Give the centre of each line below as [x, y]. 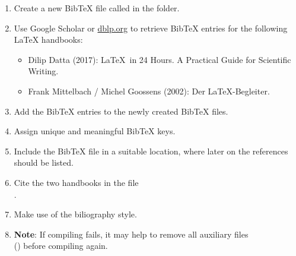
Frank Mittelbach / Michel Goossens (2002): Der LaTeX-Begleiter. [149, 91]
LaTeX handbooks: [48, 39]
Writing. [43, 71]
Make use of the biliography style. [75, 214]
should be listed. [44, 162]
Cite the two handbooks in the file [76, 182]
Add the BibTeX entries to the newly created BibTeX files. [121, 111]
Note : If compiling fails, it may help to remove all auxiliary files [131, 234]
